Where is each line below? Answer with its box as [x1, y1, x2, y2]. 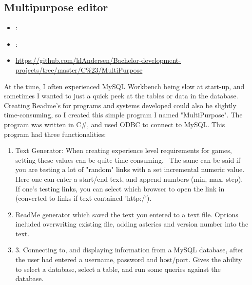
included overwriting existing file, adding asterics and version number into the [15, 219, 249, 229]
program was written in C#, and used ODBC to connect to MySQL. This [4, 119, 225, 129]
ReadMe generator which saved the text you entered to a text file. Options [15, 209, 238, 219]
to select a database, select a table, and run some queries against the [15, 264, 221, 274]
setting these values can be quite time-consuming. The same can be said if [15, 154, 241, 165]
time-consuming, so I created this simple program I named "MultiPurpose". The [4, 110, 243, 120]
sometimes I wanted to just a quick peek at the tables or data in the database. [4, 91, 238, 101]
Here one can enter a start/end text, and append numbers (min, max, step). [15, 173, 243, 184]
